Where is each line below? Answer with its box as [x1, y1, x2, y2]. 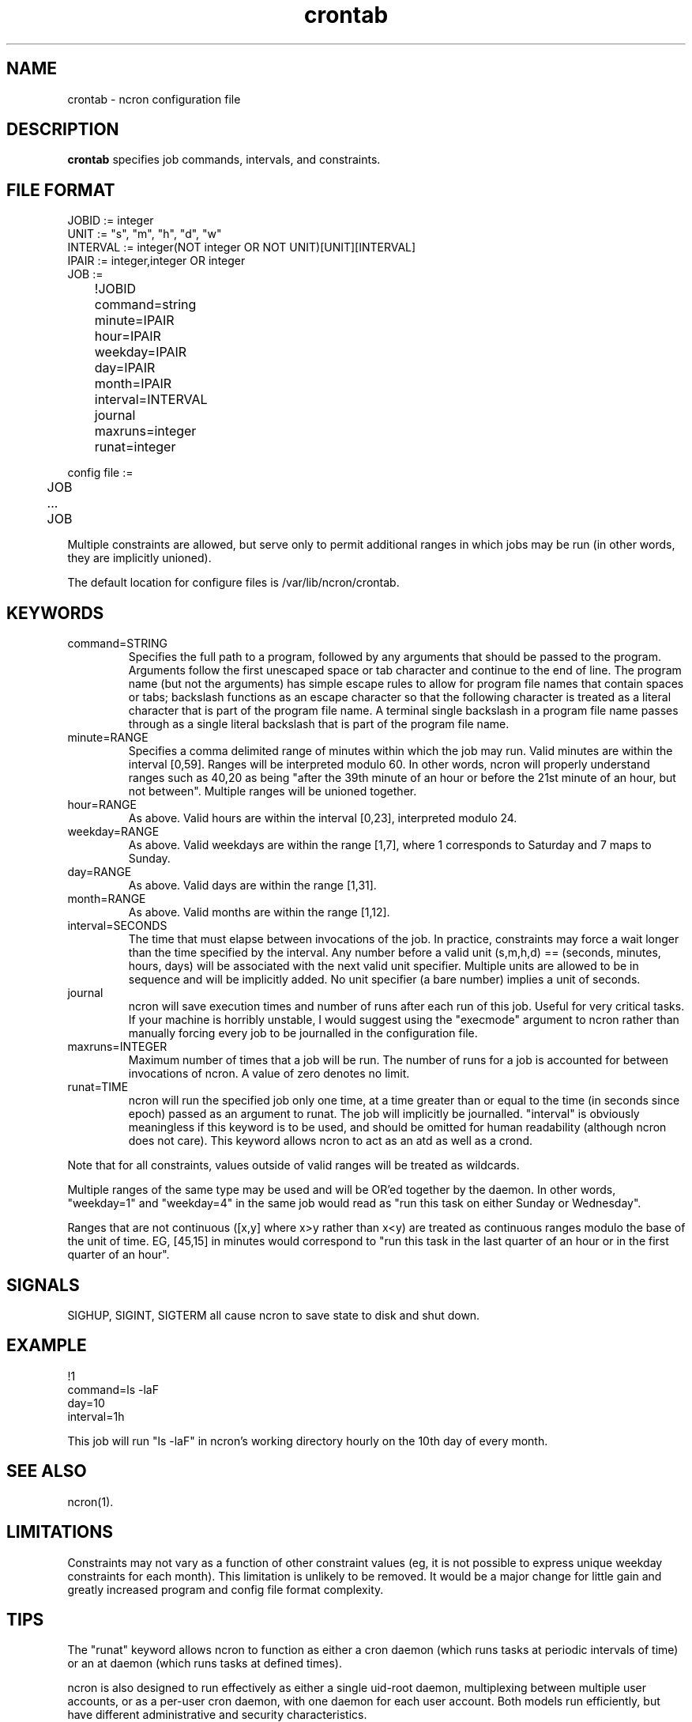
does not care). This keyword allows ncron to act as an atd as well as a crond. [128, 1134, 533, 1148]
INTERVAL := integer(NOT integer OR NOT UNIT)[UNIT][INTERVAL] [67, 240, 416, 255]
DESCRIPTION [6, 119, 119, 140]
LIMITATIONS [6, 1522, 114, 1543]
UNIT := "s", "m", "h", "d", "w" [67, 227, 222, 241]
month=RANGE [67, 892, 146, 906]
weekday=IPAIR [94, 344, 187, 361]
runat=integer [94, 439, 176, 455]
